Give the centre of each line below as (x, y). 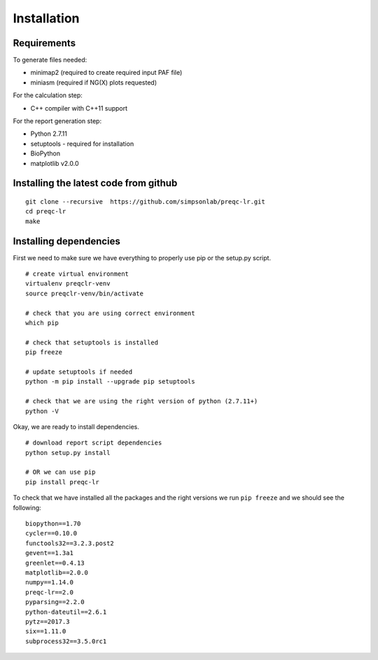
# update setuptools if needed (79, 372)
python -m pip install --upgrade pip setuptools (110, 382)
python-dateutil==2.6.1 (66, 612)
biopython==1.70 (53, 524)
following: (27, 507)
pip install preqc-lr (62, 482)
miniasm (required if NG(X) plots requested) (94, 82)
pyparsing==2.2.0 (55, 602)
